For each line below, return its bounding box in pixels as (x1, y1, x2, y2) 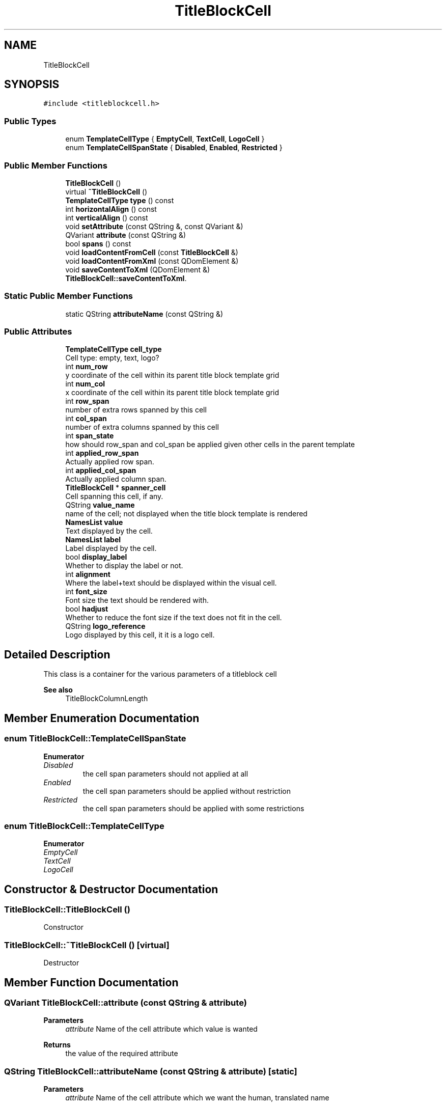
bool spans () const (65, 239, 131, 248)
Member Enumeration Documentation (4, 711, 200, 725)
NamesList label (65, 535, 121, 544)
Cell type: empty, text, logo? (65, 353, 159, 363)
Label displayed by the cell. (65, 544, 157, 553)
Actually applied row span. (65, 457, 154, 466)
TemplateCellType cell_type (65, 345, 162, 354)
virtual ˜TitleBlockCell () (65, 187, 148, 196)
